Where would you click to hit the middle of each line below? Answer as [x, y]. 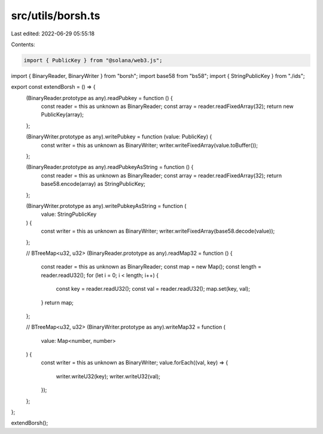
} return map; [57, 302]
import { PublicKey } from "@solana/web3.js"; [93, 60]
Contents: [23, 44]
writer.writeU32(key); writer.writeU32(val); [108, 376]
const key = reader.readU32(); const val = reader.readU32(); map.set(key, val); [153, 289]
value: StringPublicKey [69, 214]
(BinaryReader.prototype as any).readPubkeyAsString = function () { [110, 167]
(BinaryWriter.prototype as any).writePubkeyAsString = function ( [106, 206]
